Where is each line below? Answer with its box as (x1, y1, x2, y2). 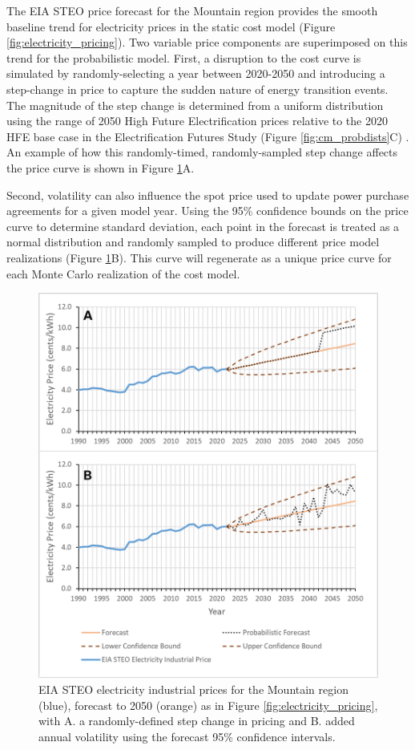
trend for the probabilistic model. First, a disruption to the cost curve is (6, 49, 361, 66)
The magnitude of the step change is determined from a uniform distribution (6, 96, 384, 113)
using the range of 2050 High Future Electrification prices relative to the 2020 (6, 112, 388, 129)
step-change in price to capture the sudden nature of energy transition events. (6, 80, 389, 97)
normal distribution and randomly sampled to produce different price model (6, 233, 380, 250)
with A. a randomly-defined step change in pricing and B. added (38, 712, 355, 729)
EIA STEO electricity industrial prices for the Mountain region (38, 680, 349, 697)
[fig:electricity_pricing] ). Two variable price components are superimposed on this (6, 34, 408, 51)
